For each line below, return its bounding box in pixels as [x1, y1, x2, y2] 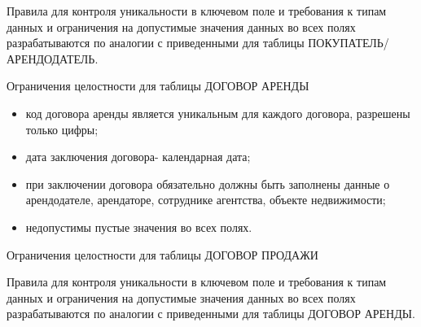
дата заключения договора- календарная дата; [25, 148, 251, 165]
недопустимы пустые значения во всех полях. [25, 218, 252, 235]
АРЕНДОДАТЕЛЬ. [7, 50, 99, 67]
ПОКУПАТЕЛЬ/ [308, 34, 389, 51]
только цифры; [25, 120, 99, 137]
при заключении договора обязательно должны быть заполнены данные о [25, 175, 390, 192]
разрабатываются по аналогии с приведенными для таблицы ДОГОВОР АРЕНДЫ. [7, 305, 415, 322]
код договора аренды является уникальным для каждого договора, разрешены [25, 104, 410, 121]
